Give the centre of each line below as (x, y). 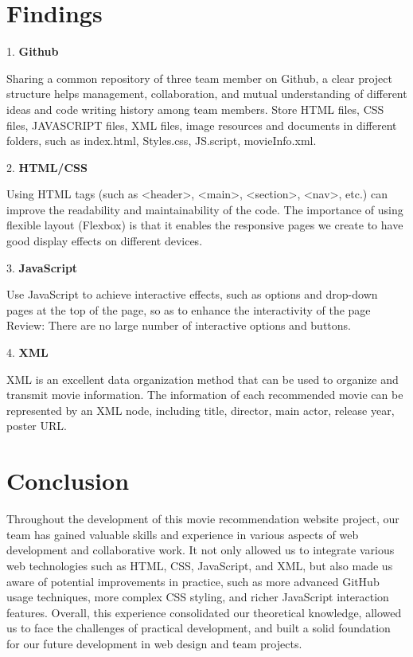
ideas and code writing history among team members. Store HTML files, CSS (195, 109)
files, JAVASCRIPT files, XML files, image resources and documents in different (202, 125)
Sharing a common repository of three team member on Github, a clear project (200, 78)
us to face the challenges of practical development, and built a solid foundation (199, 628)
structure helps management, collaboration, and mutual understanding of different (207, 94)
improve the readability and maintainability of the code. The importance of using (205, 209)
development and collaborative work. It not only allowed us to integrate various (201, 550)
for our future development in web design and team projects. (154, 643)
